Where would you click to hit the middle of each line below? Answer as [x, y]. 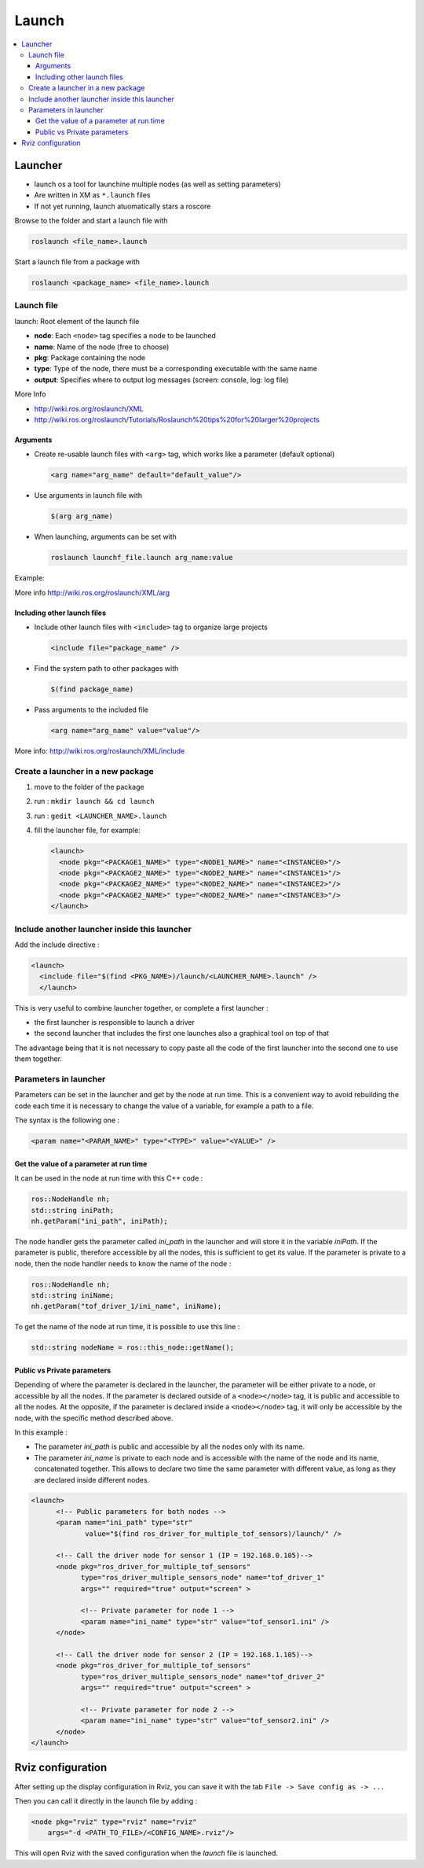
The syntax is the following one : [67, 1120]
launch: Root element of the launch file [77, 321]
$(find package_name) [92, 689]
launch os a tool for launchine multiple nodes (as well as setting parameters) [158, 184]
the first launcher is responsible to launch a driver [115, 1022]
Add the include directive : [57, 945]
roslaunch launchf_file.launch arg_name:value [142, 558]
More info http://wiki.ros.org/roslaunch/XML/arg [92, 592]
